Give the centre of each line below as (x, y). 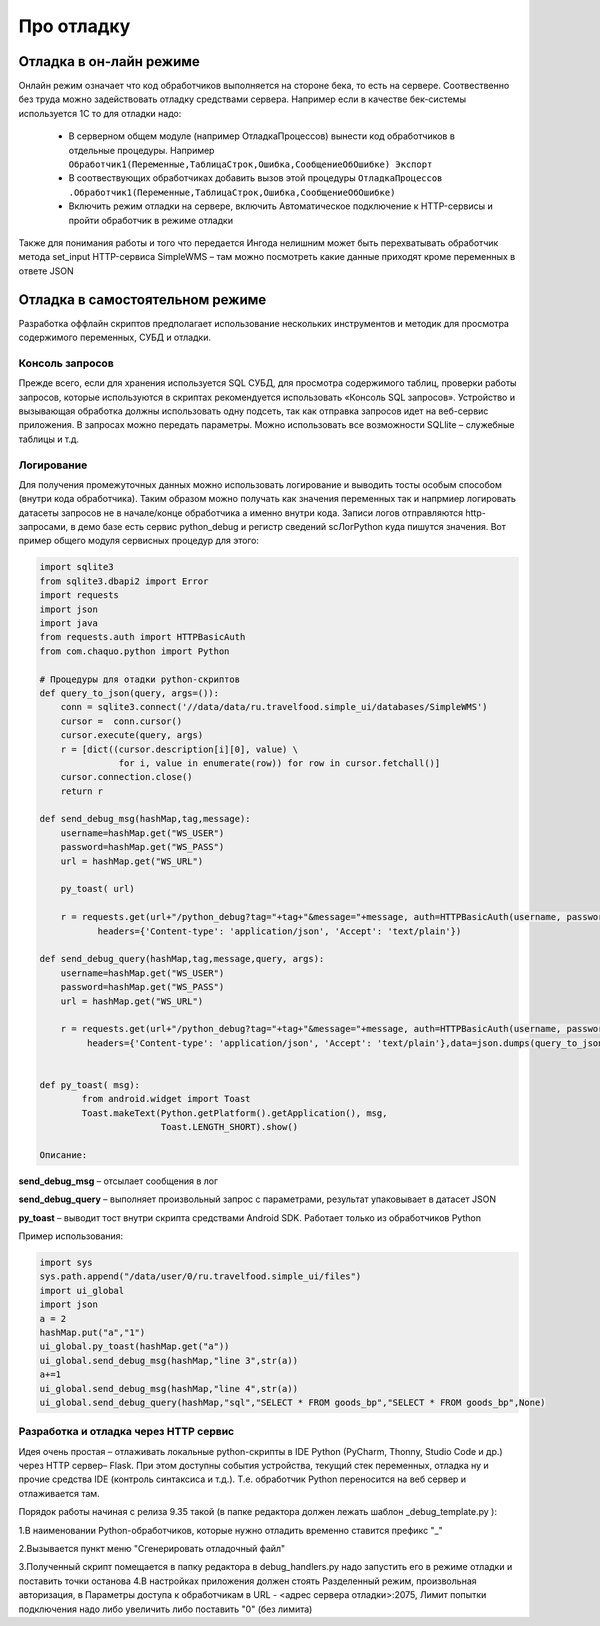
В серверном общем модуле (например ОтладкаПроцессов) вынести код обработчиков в (261, 136)
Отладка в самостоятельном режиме (142, 299)
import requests (79, 595)
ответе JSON (46, 271)
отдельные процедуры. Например (141, 150)
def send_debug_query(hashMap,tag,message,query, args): (182, 959)
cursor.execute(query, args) (132, 735)
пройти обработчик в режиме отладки (151, 220)
